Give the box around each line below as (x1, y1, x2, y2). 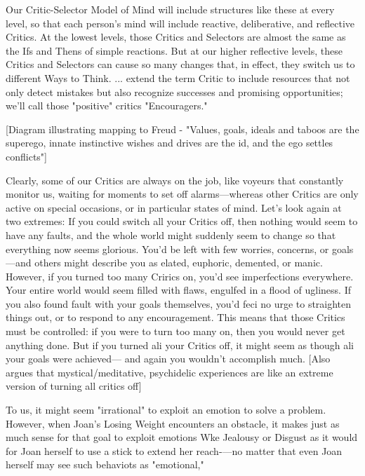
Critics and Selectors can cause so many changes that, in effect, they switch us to (6, 57, 355, 72)
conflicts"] (6, 149, 47, 163)
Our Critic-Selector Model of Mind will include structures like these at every (6, 2, 335, 16)
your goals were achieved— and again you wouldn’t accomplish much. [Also (6, 351, 331, 366)
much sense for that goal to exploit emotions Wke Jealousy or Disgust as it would (6, 430, 358, 444)
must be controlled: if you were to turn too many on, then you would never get (6, 324, 345, 339)
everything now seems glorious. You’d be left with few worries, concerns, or (6, 241, 329, 256)
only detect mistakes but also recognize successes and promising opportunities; (6, 84, 343, 99)
